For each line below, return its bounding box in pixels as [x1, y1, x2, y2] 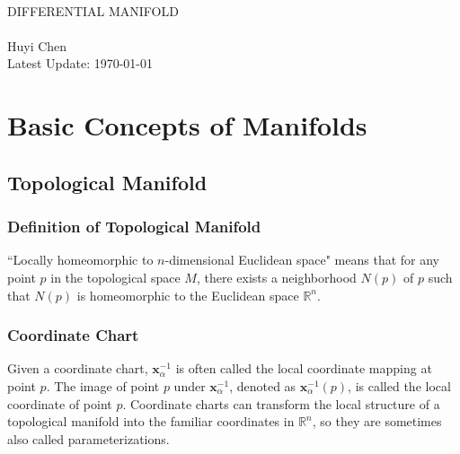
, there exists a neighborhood [196, 267, 357, 286]
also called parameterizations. [7, 429, 170, 448]
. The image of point [46, 376, 160, 395]
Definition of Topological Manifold [7, 215, 261, 238]
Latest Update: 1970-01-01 [7, 54, 154, 73]
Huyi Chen [7, 36, 67, 55]
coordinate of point [7, 394, 112, 413]
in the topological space [50, 267, 181, 286]
